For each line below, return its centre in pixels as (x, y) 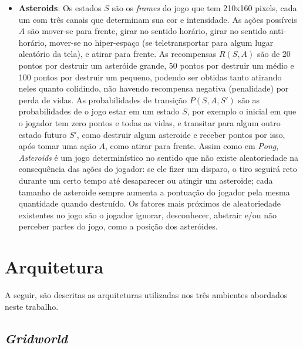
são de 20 (274, 54)
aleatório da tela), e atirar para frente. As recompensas (117, 54)
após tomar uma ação (57, 146)
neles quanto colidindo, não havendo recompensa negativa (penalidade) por (154, 88)
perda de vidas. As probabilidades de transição (103, 99)
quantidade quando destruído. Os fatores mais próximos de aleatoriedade (150, 203)
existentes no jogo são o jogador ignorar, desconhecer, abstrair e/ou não (148, 214)
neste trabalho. (32, 306)
